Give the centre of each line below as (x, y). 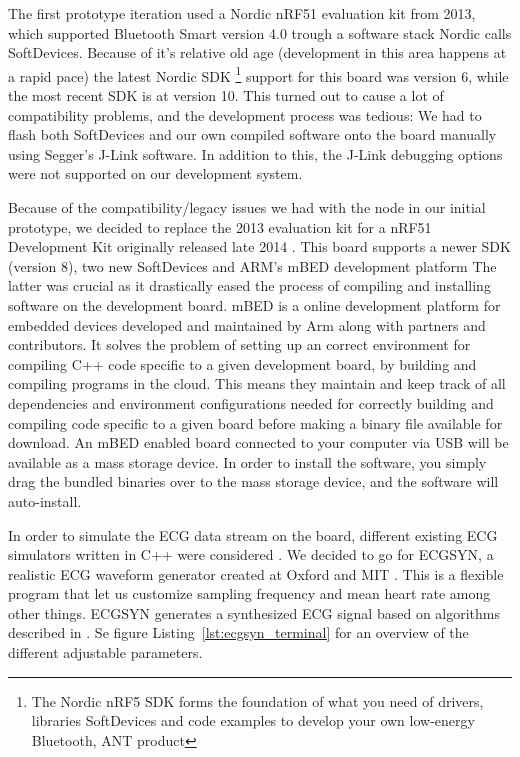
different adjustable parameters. (105, 652)
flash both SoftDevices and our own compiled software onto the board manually (252, 134)
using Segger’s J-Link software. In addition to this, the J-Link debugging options (255, 153)
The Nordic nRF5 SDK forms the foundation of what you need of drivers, (257, 700)
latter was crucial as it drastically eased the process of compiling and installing (249, 285)
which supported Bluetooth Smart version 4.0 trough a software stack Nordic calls (260, 32)
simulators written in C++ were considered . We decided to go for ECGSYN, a (251, 554)
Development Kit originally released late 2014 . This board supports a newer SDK (259, 246)
